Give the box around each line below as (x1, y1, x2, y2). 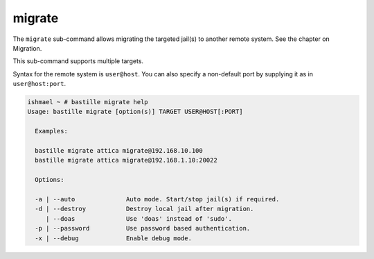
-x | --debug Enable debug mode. (35, 234, 192, 242)
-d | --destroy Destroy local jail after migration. (35, 205, 254, 213)
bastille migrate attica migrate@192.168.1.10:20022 (35, 156, 217, 165)
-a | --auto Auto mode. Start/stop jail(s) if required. (35, 195, 280, 203)
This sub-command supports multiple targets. (12, 57, 144, 65)
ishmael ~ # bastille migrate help (27, 98, 148, 106)
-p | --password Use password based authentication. (35, 224, 251, 233)
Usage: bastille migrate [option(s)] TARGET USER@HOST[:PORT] (27, 108, 243, 116)
